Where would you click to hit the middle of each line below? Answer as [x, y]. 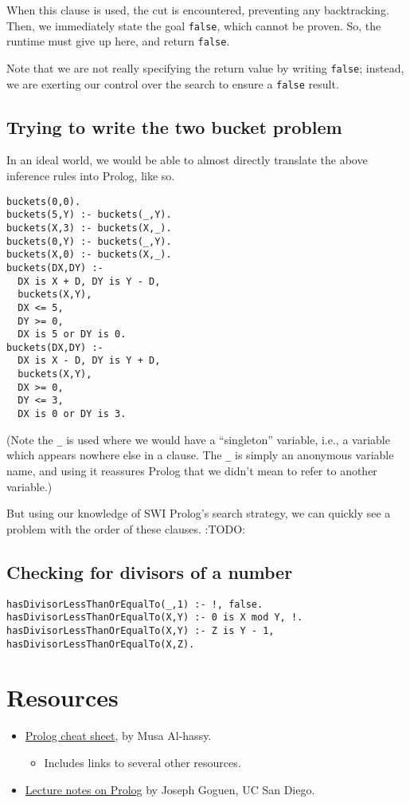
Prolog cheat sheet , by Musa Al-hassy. [118, 736]
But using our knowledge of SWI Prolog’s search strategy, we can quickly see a [199, 513]
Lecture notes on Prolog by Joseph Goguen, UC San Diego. [170, 789]
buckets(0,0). [44, 201]
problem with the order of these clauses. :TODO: [126, 528]
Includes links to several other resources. [143, 762]
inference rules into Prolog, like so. [91, 176]
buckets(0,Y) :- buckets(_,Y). [89, 241]
